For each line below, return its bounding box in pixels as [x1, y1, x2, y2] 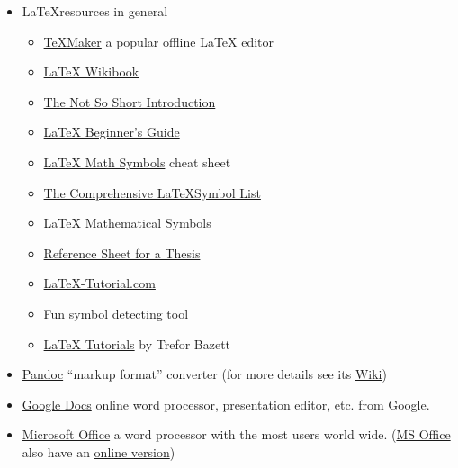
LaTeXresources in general [22, 2, 168, 20]
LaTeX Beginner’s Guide [43, 122, 180, 141]
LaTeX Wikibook [43, 62, 139, 81]
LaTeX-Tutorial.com [43, 274, 156, 292]
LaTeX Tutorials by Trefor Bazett [43, 334, 231, 353]
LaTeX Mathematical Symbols [43, 213, 211, 232]
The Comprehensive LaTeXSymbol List [43, 183, 261, 202]
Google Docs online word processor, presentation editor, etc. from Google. [22, 394, 430, 413]
